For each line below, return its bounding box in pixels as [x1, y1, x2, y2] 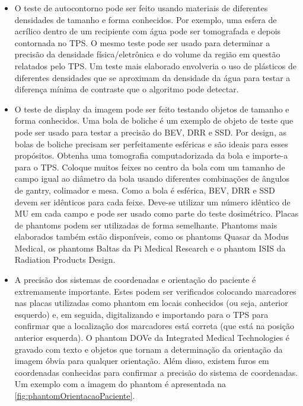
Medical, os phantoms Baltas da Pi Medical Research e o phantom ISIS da [14, 241, 286, 254]
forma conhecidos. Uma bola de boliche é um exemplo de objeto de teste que [14, 114, 294, 127]
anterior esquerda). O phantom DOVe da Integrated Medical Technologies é [14, 331, 290, 344]
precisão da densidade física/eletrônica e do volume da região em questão [14, 48, 280, 60]
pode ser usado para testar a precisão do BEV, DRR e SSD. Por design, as [14, 125, 286, 138]
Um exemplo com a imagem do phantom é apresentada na [14, 378, 227, 390]
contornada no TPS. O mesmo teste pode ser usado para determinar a [14, 36, 270, 49]
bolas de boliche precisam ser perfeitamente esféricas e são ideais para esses [14, 137, 288, 150]
